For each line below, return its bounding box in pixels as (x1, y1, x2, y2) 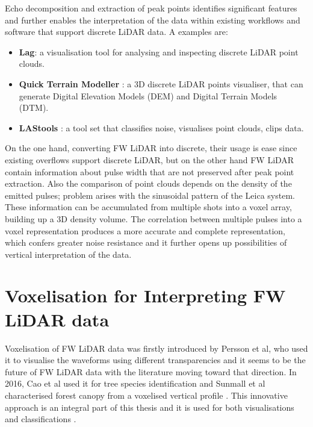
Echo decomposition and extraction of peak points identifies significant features (5, 2, 297, 14)
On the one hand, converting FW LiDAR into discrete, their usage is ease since (5, 142, 297, 154)
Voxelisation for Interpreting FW (5, 283, 286, 308)
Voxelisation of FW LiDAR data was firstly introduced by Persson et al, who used (5, 341, 308, 354)
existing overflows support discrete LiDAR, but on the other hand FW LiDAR (5, 153, 294, 166)
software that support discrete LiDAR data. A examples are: (5, 25, 228, 38)
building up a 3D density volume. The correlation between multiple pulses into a (5, 212, 302, 225)
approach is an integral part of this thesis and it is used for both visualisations (5, 401, 294, 413)
